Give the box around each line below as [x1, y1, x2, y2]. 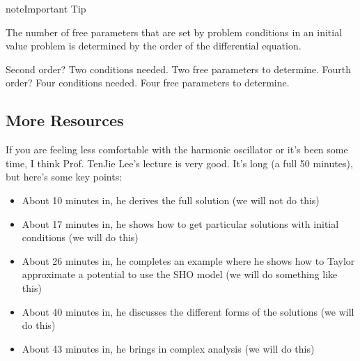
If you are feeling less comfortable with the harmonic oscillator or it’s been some [6, 142, 348, 157]
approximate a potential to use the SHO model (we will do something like [22, 267, 338, 282]
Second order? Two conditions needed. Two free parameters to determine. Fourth [6, 61, 352, 76]
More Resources [6, 109, 124, 131]
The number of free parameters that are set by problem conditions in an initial [6, 24, 343, 39]
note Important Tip [6, 1, 86, 15]
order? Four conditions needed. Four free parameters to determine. [6, 75, 290, 90]
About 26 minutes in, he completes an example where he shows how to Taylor [22, 253, 355, 268]
